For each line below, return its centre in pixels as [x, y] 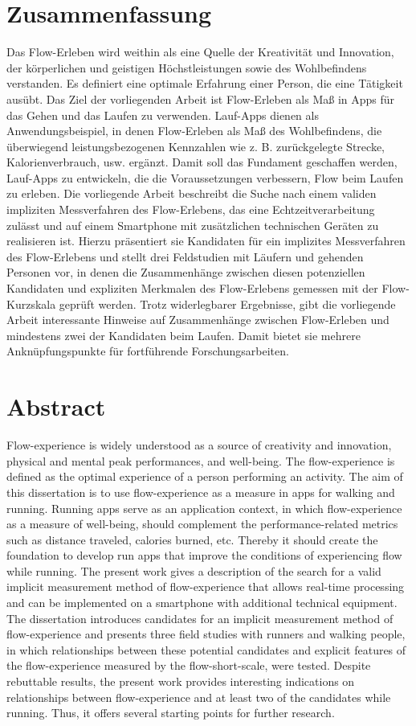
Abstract [56, 406]
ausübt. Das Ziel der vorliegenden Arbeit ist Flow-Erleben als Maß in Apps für [201, 98]
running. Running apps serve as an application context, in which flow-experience [204, 508]
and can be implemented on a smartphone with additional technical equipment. [202, 603]
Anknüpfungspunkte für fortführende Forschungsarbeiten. [148, 351]
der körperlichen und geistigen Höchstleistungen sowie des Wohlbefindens [187, 67]
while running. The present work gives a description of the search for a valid [194, 570]
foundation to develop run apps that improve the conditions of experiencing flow [204, 555]
